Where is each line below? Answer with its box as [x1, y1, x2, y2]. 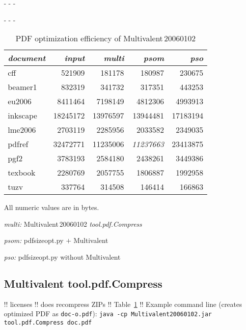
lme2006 [8, 124, 36, 136]
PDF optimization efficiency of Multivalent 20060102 [15, 32, 196, 44]
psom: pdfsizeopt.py [4, 235, 64, 245]
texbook [8, 167, 36, 179]
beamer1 [8, 81, 37, 93]
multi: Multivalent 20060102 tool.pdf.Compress [4, 218, 142, 229]
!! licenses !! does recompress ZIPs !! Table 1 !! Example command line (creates [4, 299, 242, 309]
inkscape [8, 110, 37, 121]
